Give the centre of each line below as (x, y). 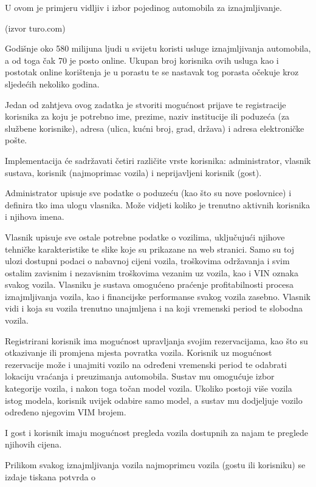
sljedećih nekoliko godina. (52, 83)
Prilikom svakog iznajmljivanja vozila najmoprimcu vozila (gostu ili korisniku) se (155, 465)
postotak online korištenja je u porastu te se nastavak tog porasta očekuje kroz (152, 72)
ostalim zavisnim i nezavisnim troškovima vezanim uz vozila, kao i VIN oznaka (152, 272)
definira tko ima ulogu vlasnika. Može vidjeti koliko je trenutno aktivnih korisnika (158, 204)
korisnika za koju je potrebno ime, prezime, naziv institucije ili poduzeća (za (147, 116)
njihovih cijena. (33, 444)
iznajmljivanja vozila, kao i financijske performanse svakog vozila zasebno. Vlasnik (158, 296)
